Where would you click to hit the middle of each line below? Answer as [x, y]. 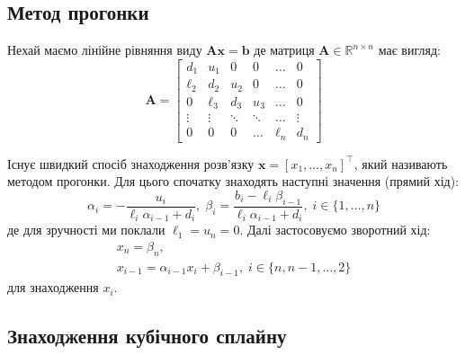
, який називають [401, 163]
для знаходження [53, 287]
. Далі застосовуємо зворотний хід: [335, 230]
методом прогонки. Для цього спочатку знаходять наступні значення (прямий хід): [233, 181]
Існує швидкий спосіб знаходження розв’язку [131, 163]
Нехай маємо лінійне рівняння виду [105, 50]
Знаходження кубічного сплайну [147, 336]
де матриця [284, 50]
